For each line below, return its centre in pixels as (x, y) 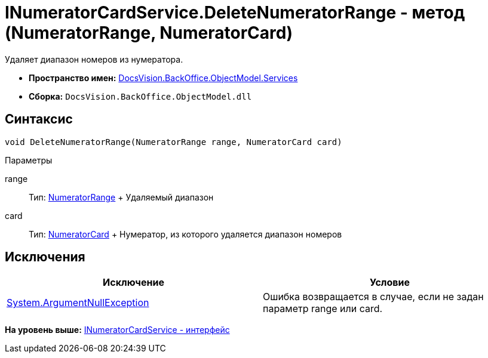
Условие (390, 283)
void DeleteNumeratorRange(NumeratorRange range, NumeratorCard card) (174, 142)
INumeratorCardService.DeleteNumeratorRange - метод (235, 13)
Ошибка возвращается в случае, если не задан (373, 297)
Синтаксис (39, 119)
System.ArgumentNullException (78, 303)
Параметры (29, 160)
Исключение (133, 283)
